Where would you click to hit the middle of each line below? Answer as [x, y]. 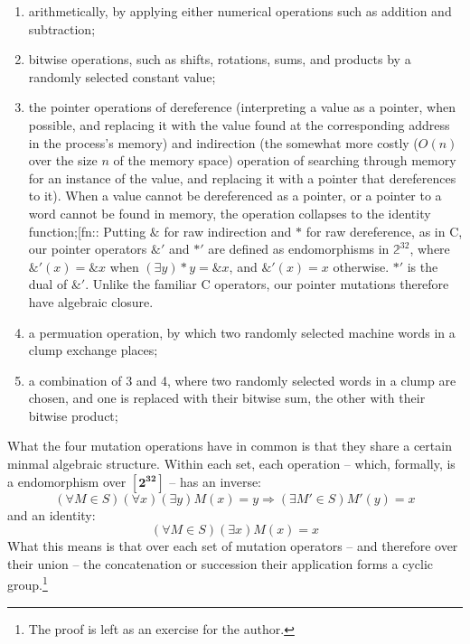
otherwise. [361, 266]
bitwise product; [73, 415]
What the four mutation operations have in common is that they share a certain [230, 446]
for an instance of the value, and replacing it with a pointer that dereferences [242, 177]
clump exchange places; [93, 350]
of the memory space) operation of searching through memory [285, 160]
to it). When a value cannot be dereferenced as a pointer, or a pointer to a [235, 196]
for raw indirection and [228, 231]
